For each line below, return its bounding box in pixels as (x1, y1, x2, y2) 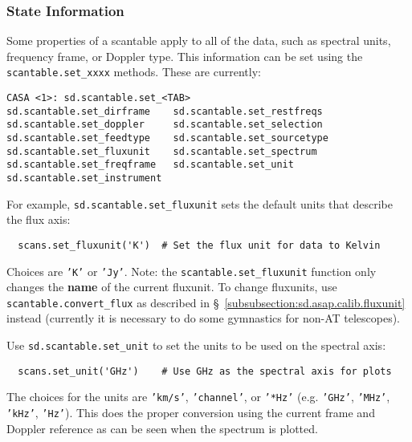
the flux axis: (6, 211, 71, 228)
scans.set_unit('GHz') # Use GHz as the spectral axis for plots (18, 365, 392, 377)
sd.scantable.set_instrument (6, 172, 162, 184)
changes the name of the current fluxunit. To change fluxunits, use (6, 278, 337, 295)
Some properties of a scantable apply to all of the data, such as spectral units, (6, 32, 391, 49)
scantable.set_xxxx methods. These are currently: (6, 63, 261, 80)
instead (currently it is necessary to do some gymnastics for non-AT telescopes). (6, 310, 401, 326)
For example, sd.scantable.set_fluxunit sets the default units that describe (6, 195, 393, 212)
